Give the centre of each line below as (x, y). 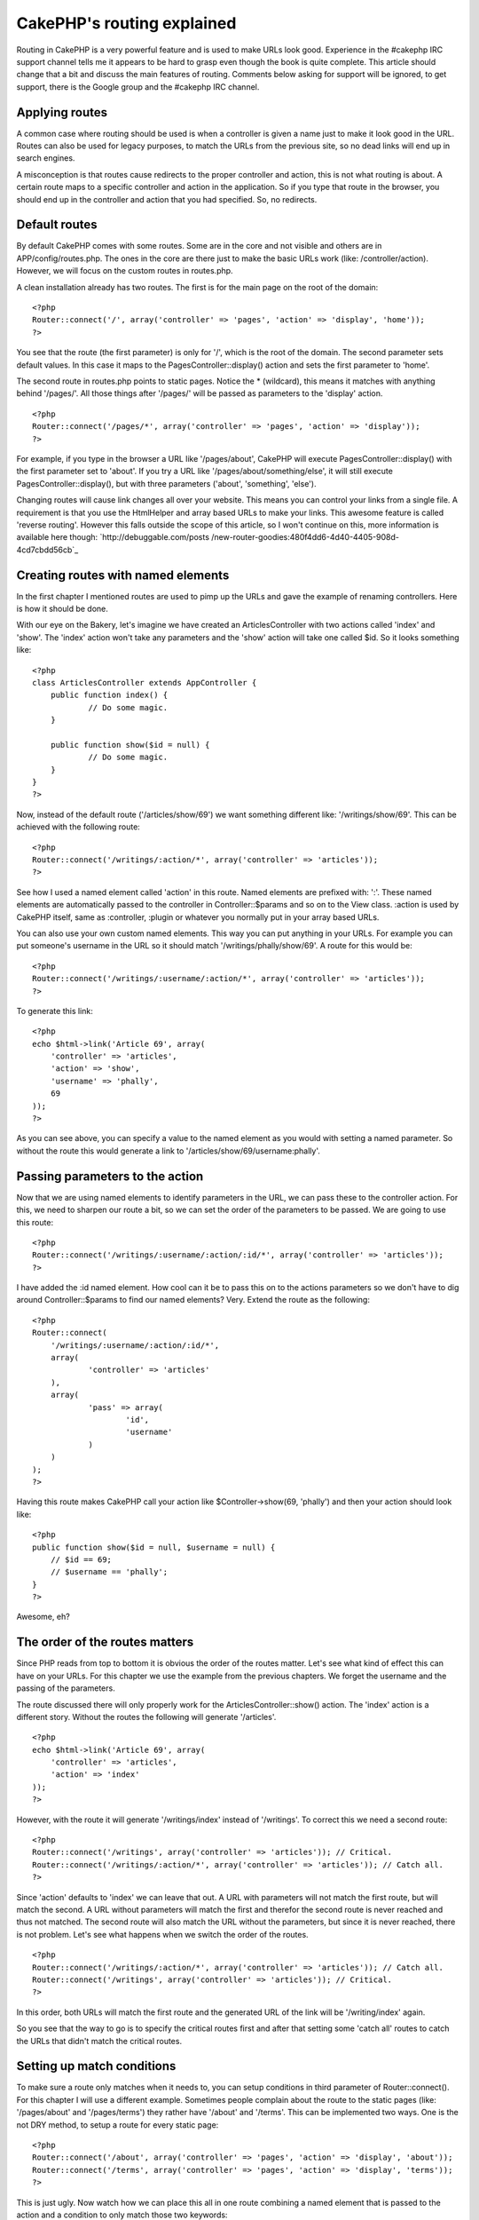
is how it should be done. (62, 608)
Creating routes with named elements (123, 575)
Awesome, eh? (43, 1617)
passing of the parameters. (66, 1688)
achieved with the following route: (79, 827)
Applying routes (62, 112)
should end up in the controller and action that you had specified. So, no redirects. (167, 199)
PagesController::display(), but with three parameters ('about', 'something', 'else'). (166, 483)
